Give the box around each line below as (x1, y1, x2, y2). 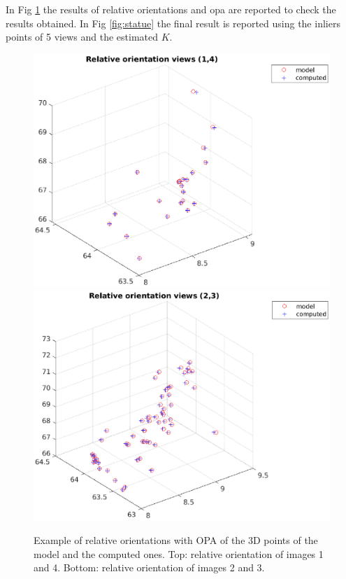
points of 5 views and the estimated (6, 29, 158, 44)
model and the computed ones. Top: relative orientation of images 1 (34, 546, 324, 561)
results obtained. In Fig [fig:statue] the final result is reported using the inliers (6, 15, 340, 30)
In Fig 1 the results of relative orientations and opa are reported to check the (6, 2, 336, 16)
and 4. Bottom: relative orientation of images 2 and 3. (34, 560, 265, 575)
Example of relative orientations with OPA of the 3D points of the (34, 533, 318, 547)
